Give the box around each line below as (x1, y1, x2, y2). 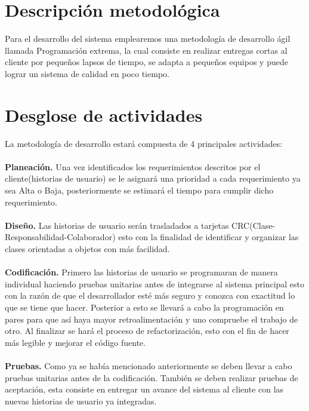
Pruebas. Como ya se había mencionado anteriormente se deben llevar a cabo (5, 359, 292, 372)
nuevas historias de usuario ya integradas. (5, 394, 157, 407)
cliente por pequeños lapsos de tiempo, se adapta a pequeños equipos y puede (5, 56, 288, 68)
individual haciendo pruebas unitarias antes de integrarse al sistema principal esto (5, 277, 305, 290)
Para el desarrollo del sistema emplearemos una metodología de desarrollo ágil (5, 32, 291, 45)
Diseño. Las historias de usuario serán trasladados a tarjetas (5, 219, 229, 231)
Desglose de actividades (5, 102, 203, 127)
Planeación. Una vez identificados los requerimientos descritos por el (5, 160, 261, 173)
